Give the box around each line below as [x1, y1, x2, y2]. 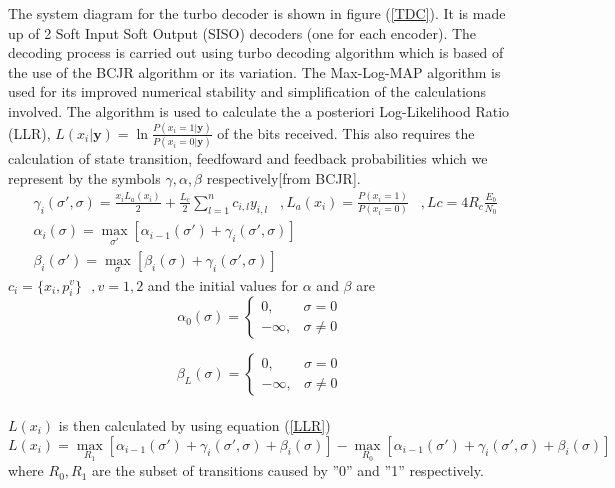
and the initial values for [147, 274, 299, 295]
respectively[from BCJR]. [206, 167, 361, 188]
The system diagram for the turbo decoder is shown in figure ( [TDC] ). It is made [8, 3, 506, 23]
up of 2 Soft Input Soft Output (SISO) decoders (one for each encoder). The [8, 22, 477, 43]
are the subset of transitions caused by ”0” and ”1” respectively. [92, 460, 484, 481]
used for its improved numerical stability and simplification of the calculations [8, 81, 487, 102]
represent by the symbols [8, 167, 161, 188]
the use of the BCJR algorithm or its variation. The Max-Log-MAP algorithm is [8, 61, 501, 82]
